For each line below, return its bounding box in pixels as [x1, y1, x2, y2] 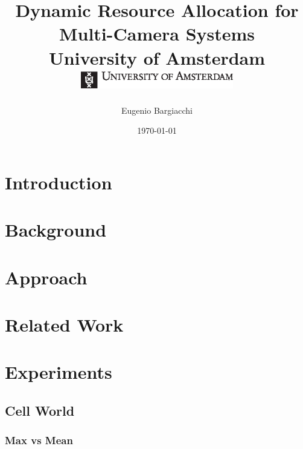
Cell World [5, 401, 75, 419]
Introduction [5, 169, 112, 194]
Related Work [5, 312, 124, 336]
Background [5, 217, 107, 242]
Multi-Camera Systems [59, 21, 255, 46]
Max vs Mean [5, 433, 73, 448]
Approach [5, 264, 88, 289]
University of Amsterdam [48, 45, 266, 70]
